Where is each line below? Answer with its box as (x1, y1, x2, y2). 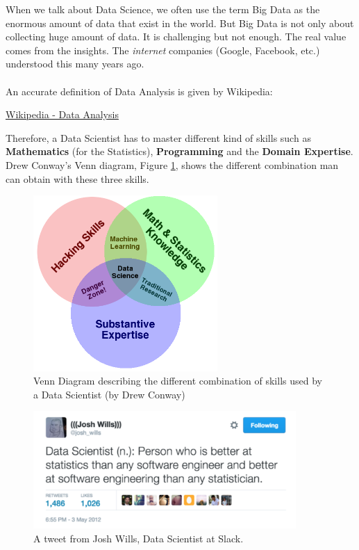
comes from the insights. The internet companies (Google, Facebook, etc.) (6, 42, 320, 57)
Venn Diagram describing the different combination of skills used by (33, 373, 322, 388)
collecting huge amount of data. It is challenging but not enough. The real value (6, 29, 347, 44)
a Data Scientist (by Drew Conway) (33, 387, 185, 401)
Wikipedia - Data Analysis (6, 107, 119, 122)
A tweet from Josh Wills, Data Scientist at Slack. (33, 531, 244, 545)
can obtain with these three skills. (6, 171, 149, 186)
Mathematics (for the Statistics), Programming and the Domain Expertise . (6, 144, 353, 159)
